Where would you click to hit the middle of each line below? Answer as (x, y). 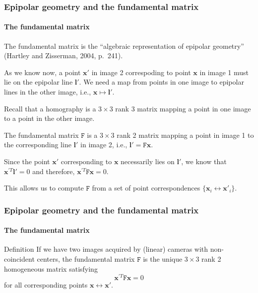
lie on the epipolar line (38, 82)
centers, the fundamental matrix (86, 259)
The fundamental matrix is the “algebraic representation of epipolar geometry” (124, 46)
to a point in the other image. (49, 118)
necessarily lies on (148, 161)
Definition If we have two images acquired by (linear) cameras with (106, 249)
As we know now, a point (42, 72)
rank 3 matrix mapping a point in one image (183, 108)
